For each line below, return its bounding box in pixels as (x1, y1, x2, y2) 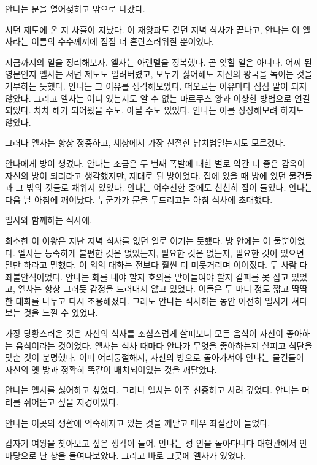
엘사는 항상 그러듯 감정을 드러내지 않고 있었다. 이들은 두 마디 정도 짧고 (18, 282, 289, 295)
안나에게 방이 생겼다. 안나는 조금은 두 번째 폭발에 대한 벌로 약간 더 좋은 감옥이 (5, 156, 305, 169)
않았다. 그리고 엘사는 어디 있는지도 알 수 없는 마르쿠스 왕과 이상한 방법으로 (5, 91, 292, 104)
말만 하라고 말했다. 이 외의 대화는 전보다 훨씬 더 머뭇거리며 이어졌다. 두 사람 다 (5, 258, 308, 271)
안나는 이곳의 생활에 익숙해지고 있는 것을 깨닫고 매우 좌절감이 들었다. (5, 416, 270, 429)
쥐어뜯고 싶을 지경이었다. (23, 396, 119, 409)
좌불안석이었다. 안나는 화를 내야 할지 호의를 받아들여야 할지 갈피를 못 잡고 (5, 270, 289, 283)
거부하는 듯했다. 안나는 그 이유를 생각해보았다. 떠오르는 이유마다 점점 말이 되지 (5, 79, 307, 92)
